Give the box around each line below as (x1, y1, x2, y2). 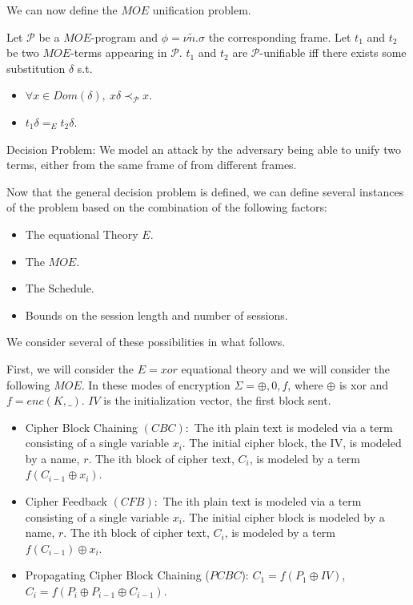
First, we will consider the (6, 360, 134, 377)
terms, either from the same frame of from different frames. (6, 156, 297, 173)
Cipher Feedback (25, 493, 107, 510)
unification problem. (152, 2, 251, 18)
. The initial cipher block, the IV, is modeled (182, 434, 402, 451)
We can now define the (6, 2, 118, 18)
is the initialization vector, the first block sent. (103, 392, 331, 409)
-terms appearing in (70, 44, 167, 61)
